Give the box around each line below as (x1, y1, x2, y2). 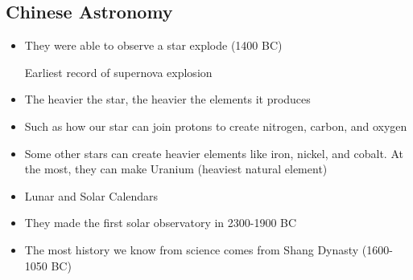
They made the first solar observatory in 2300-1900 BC (24, 214, 297, 231)
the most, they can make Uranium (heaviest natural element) (24, 160, 328, 177)
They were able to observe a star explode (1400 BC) (24, 37, 283, 54)
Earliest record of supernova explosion (24, 63, 213, 80)
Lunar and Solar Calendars (24, 187, 159, 204)
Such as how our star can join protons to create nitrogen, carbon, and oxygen (24, 117, 407, 134)
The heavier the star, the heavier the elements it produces (24, 91, 311, 108)
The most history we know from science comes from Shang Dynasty (24, 241, 359, 258)
